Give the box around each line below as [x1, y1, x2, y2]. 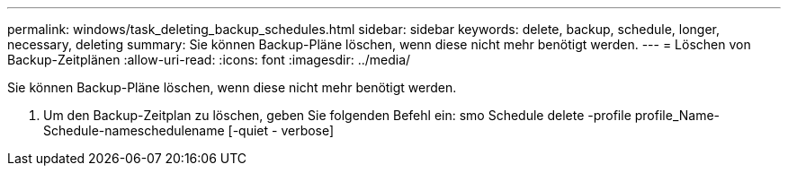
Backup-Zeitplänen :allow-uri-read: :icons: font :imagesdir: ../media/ [7, 52, 411, 67]
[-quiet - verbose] [228, 123, 335, 138]
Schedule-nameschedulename [43, 123, 225, 138]
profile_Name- [634, 108, 721, 123]
